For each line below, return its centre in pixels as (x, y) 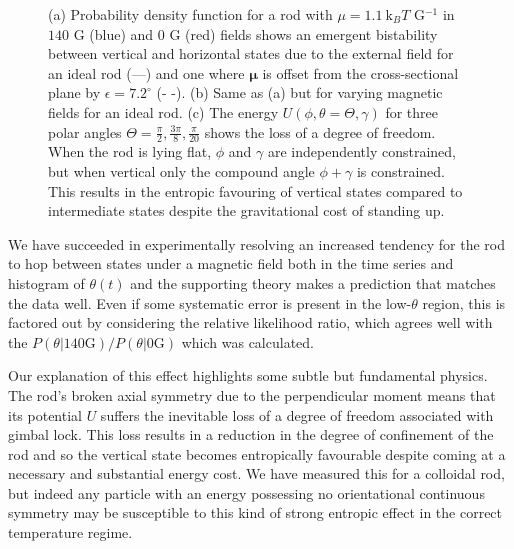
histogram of (46, 282)
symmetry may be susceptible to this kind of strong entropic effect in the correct (255, 512)
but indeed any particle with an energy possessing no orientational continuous (246, 492)
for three (411, 111)
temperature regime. (70, 532)
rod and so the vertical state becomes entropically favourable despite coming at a (257, 453)
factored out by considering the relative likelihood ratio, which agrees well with (250, 322)
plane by (74, 92)
